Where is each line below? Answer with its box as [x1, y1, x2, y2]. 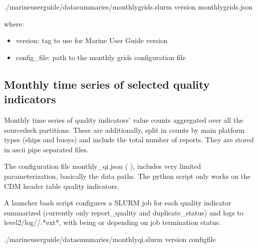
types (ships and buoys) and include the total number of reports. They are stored [4, 134, 254, 145]
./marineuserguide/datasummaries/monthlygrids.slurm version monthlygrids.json [4, 2, 253, 12]
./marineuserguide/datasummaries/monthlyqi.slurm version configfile [4, 233, 216, 244]
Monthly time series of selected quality [4, 76, 210, 92]
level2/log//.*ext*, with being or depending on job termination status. [4, 217, 221, 227]
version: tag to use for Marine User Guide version [16, 35, 168, 46]
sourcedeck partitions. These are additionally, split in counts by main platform [4, 124, 245, 135]
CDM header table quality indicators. [4, 180, 119, 191]
